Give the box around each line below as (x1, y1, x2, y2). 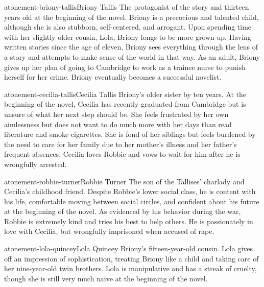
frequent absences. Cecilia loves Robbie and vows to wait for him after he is (4, 149, 241, 159)
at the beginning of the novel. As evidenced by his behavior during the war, (4, 206, 241, 217)
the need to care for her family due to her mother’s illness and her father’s (4, 138, 237, 149)
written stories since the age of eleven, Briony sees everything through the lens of (4, 41, 258, 52)
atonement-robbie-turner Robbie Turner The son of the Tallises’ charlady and (4, 176, 245, 186)
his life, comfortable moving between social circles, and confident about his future (4, 196, 259, 206)
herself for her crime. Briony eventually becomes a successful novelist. (4, 71, 222, 82)
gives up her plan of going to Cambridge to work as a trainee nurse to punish (4, 61, 246, 72)
